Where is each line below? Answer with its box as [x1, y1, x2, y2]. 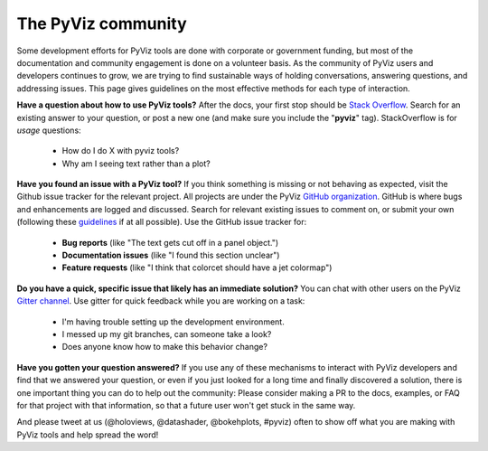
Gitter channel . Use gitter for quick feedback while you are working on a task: [16, 296, 305, 306]
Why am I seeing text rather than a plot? [61, 158, 211, 169]
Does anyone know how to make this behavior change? [61, 342, 268, 352]
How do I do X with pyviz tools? [61, 146, 180, 156]
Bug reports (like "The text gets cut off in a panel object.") [61, 237, 279, 248]
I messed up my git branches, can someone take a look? [61, 328, 272, 339]
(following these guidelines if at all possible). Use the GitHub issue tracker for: [16, 217, 307, 228]
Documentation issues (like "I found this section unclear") [61, 249, 280, 261]
